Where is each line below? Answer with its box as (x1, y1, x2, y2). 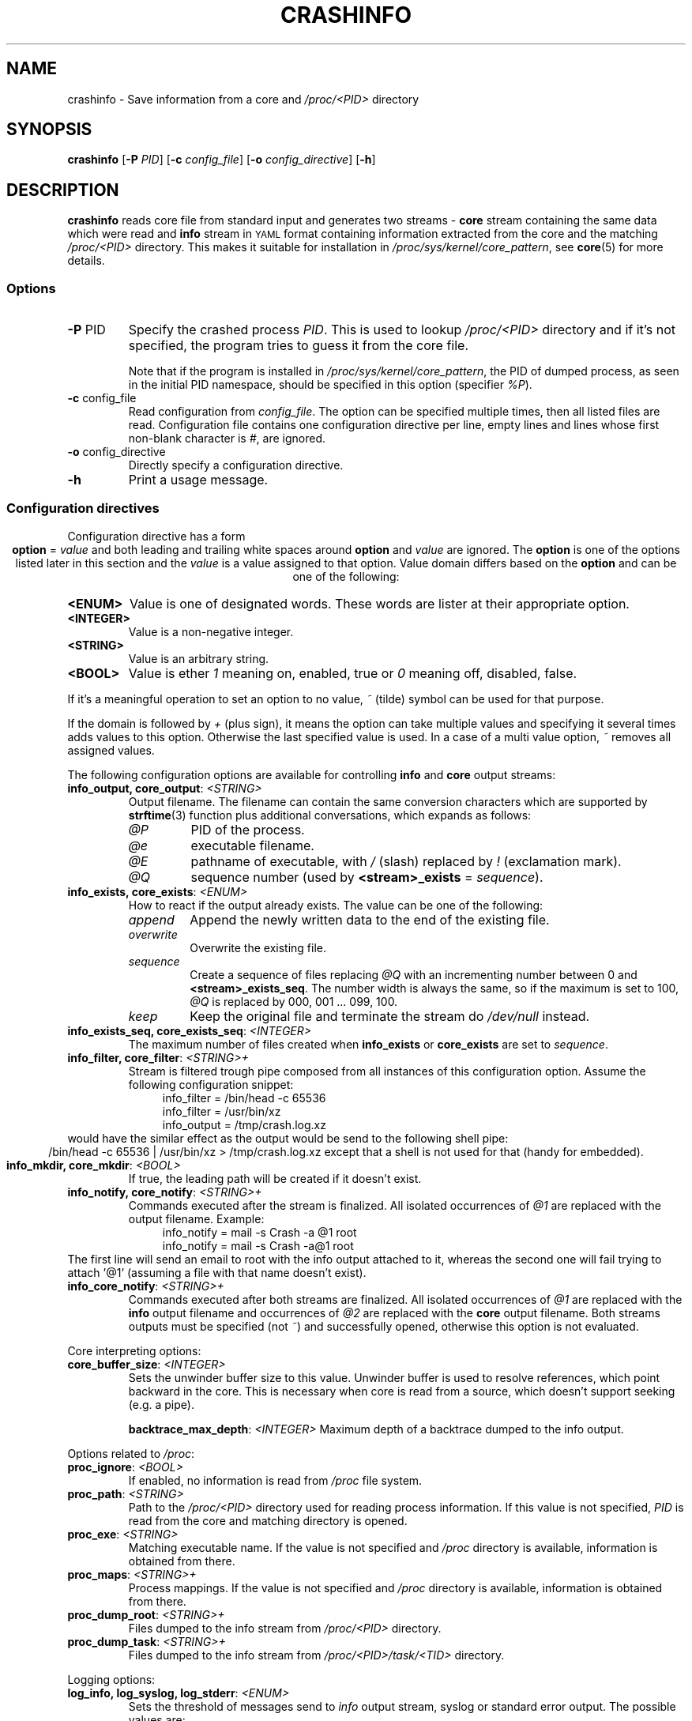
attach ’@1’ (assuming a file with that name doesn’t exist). (67, 1265, 367, 1279)
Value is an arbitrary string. (128, 651, 269, 665)
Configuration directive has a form (67, 529, 246, 543)
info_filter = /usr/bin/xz (162, 1104, 281, 1118)
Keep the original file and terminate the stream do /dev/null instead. (190, 1007, 590, 1024)
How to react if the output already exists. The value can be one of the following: (128, 898, 543, 912)
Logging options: (67, 1672, 156, 1686)
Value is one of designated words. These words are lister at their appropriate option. (130, 595, 630, 612)
